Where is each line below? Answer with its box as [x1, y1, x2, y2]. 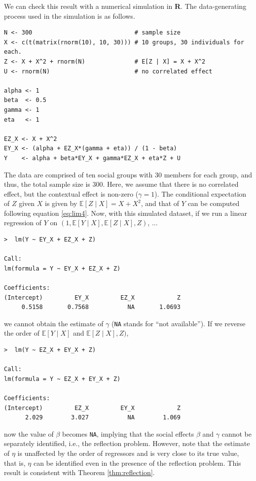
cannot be [221, 428, 252, 439]
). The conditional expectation [154, 188, 247, 199]
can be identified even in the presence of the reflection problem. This [33, 457, 241, 468]
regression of [4, 217, 42, 228]
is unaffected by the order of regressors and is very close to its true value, [17, 448, 239, 458]
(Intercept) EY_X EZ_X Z [4, 294, 181, 301]
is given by [44, 198, 77, 208]
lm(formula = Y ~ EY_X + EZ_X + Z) [4, 265, 121, 272]
